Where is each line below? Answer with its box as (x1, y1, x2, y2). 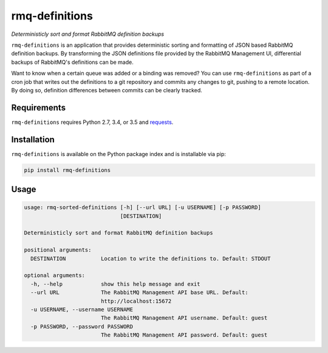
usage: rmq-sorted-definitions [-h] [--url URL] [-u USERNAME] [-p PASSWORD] (24, 204, 261, 211)
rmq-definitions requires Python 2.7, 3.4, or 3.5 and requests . (11, 118, 174, 126)
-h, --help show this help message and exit (30, 280, 200, 287)
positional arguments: (24, 247, 92, 253)
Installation (11, 134, 55, 145)
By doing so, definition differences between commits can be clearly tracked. (11, 86, 203, 94)
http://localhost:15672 (100, 298, 172, 304)
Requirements (11, 102, 66, 112)
